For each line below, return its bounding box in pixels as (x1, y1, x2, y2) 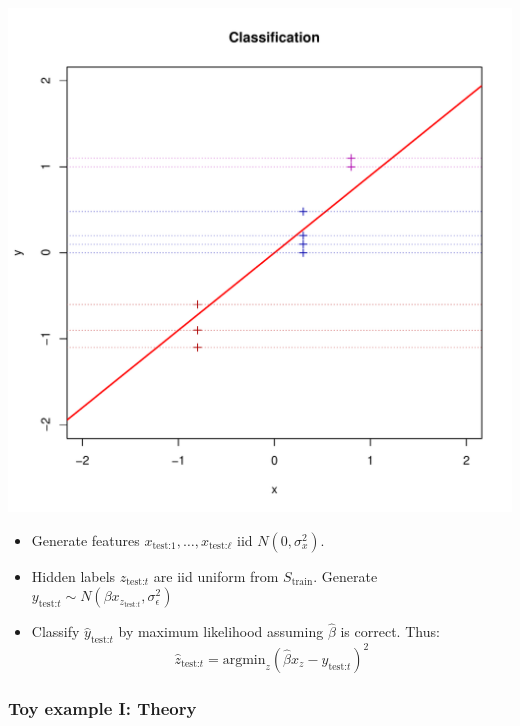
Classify (31, 621, 80, 642)
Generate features (31, 529, 140, 550)
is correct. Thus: (340, 621, 440, 642)
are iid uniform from (153, 565, 279, 586)
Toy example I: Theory (8, 695, 197, 720)
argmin (222, 652, 266, 667)
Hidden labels (31, 565, 116, 586)
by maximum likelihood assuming (118, 621, 324, 642)
